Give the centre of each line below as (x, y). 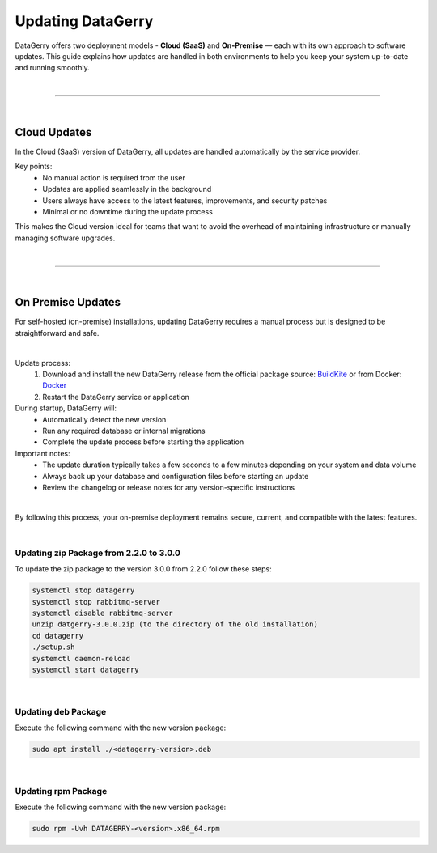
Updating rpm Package (61, 791)
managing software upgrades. (65, 238)
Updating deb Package (61, 711)
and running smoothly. (52, 68)
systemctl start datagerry (85, 669)
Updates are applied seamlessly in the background (127, 189)
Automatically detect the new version (104, 419)
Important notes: (42, 453)
